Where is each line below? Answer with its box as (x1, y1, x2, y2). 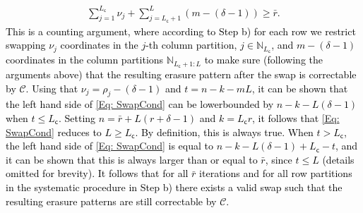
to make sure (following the (204, 52, 323, 67)
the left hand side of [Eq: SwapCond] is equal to (6, 138, 213, 153)
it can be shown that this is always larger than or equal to (6, 152, 258, 166)
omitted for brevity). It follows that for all (6, 166, 189, 181)
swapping (6, 37, 46, 52)
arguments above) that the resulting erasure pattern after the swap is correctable (6, 67, 357, 82)
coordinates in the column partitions (6, 52, 164, 67)
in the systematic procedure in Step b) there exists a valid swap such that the (6, 180, 343, 194)
